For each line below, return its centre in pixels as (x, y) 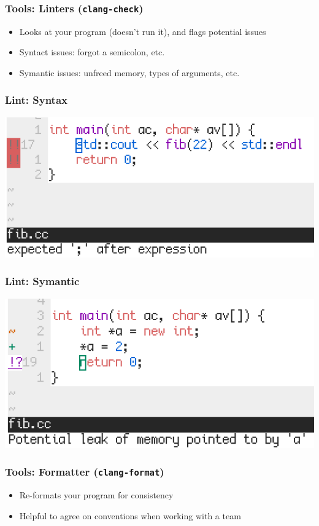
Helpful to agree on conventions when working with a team (130, 515)
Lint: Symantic (42, 281)
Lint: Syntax (36, 100)
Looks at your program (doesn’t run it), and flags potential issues (143, 31)
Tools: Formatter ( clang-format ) (85, 472)
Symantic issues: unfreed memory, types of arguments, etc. (129, 72)
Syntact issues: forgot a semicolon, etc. (92, 52)
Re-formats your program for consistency (96, 494)
